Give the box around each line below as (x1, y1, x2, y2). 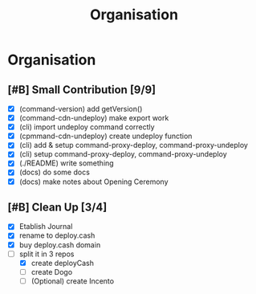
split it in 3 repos (18, 249, 75, 259)
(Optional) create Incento (30, 276, 114, 286)
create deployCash (30, 258, 94, 267)
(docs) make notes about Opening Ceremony (18, 177, 169, 186)
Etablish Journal (18, 222, 73, 231)
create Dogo (30, 267, 73, 276)
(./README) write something (18, 158, 114, 168)
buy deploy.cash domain (18, 239, 101, 250)
